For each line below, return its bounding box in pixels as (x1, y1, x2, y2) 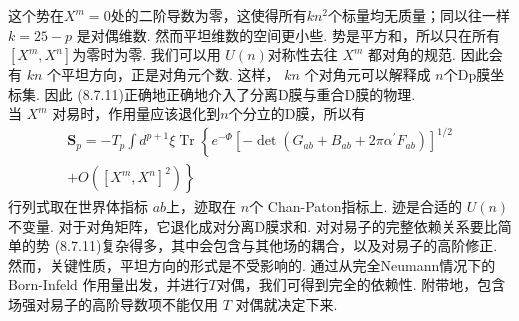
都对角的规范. (368, 44, 457, 65)
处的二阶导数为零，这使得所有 (110, 5, 307, 25)
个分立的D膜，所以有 (228, 103, 366, 124)
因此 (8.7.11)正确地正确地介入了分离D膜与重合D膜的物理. (44, 83, 416, 104)
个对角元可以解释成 (304, 64, 431, 85)
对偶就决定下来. (235, 294, 338, 314)
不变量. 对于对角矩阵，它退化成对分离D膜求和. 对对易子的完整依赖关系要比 (8, 215, 498, 236)
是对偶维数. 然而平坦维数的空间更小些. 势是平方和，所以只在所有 (76, 24, 500, 45)
